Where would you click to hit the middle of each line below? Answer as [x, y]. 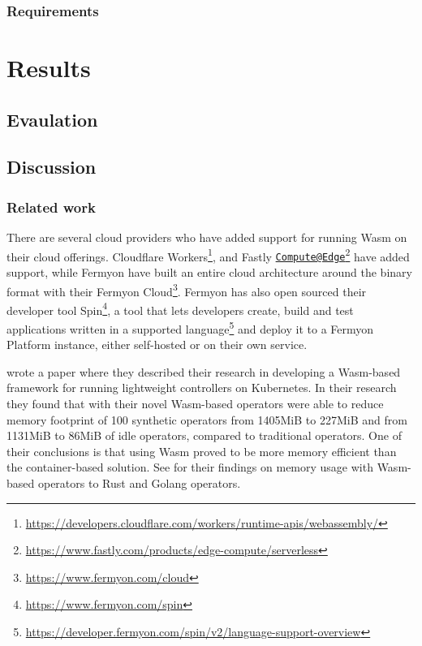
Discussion [52, 167]
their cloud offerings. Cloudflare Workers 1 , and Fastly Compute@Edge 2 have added [208, 255]
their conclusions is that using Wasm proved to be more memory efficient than [202, 451]
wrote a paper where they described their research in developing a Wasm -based [204, 371]
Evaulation [52, 119]
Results [49, 68]
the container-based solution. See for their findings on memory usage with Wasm [207, 467]
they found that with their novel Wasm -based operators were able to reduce [195, 404]
